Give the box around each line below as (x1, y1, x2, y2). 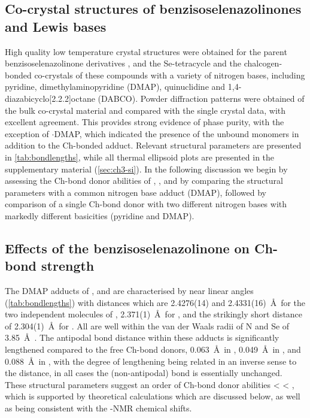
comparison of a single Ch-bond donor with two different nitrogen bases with (5, 198, 287, 210)
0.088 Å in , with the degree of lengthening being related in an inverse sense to (5, 355, 297, 367)
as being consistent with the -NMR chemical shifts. (5, 402, 192, 414)
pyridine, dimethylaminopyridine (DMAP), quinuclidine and (5, 80, 226, 93)
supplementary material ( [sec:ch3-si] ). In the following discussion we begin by (5, 162, 288, 175)
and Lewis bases (5, 17, 107, 35)
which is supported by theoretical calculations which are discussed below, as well (5, 390, 300, 402)
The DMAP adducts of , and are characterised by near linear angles (5, 284, 254, 297)
